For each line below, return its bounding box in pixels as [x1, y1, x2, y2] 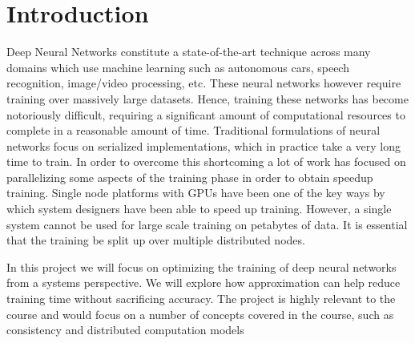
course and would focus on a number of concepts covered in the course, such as [6, 305, 394, 322]
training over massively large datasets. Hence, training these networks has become [6, 90, 409, 107]
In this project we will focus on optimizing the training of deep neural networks [6, 258, 397, 275]
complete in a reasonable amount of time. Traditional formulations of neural [6, 122, 381, 139]
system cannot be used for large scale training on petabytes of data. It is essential [6, 216, 408, 232]
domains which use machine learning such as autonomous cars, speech [6, 59, 349, 75]
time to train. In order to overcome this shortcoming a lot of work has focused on [6, 153, 406, 170]
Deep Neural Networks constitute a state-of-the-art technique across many [6, 43, 371, 60]
